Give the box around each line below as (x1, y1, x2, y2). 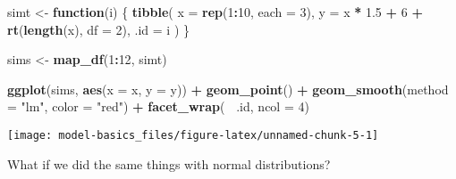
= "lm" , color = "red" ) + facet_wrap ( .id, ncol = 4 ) (7, 97, 309, 116)
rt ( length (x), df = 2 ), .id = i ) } (7, 20, 190, 38)
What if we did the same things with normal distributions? (7, 154, 331, 173)
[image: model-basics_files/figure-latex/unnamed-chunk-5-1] (7, 128, 379, 142)
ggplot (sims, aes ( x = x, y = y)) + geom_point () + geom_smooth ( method (7, 79, 449, 98)
